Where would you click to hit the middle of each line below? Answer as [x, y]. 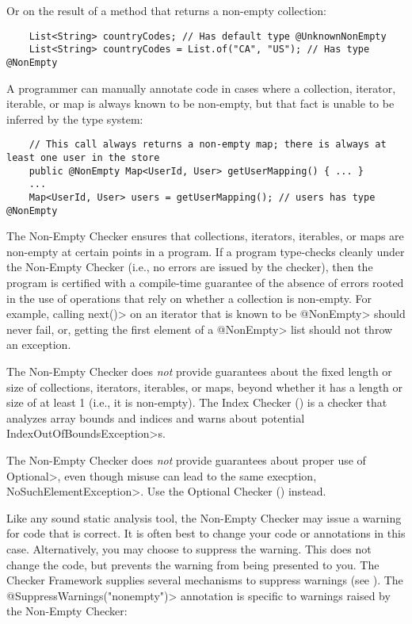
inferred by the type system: [75, 119]
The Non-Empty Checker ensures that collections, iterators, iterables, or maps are [205, 236]
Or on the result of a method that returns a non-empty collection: [166, 10]
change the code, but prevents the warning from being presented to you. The [193, 564]
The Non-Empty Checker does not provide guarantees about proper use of [186, 460]
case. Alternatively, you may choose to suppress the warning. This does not [189, 548]
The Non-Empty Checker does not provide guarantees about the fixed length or [199, 371]
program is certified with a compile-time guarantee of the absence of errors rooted [205, 283]
